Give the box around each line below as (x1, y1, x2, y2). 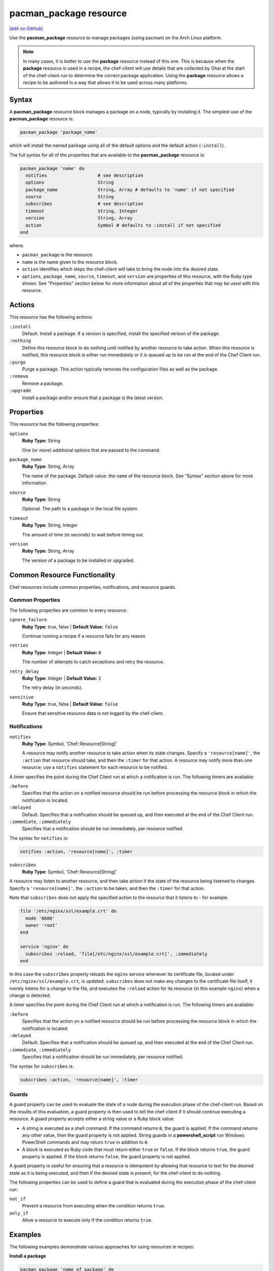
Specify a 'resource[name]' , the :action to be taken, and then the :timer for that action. (9, 885, 205, 891)
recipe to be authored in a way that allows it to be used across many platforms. (23, 79, 188, 85)
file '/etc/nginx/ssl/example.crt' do (20, 908, 117, 914)
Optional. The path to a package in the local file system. (22, 506, 139, 512)
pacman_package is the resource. (22, 252, 94, 258)
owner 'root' (25, 922, 58, 928)
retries (9, 643, 29, 648)
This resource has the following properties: (9, 421, 99, 427)
